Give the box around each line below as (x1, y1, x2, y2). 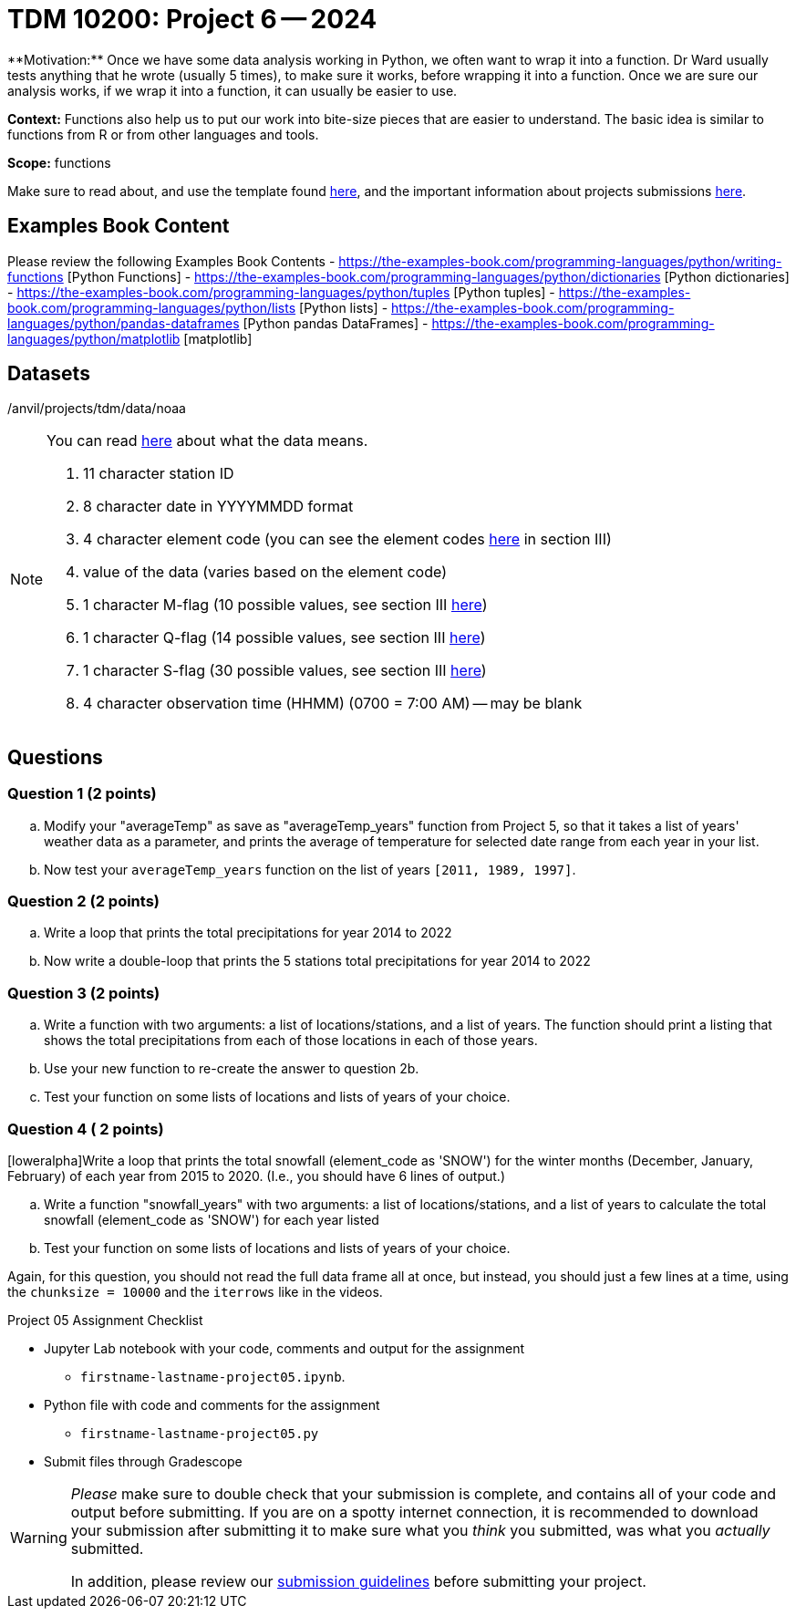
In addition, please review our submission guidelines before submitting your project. (70, 1571, 646, 1590)
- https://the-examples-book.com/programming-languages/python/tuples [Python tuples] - (7, 284, 555, 300)
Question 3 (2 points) (7, 983, 160, 1002)
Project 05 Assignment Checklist (7, 1311, 203, 1328)
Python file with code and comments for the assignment (44, 1396, 380, 1413)
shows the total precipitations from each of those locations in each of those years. (44, 1032, 538, 1049)
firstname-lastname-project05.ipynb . (80, 1368, 346, 1384)
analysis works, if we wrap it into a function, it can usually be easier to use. (7, 82, 458, 98)
